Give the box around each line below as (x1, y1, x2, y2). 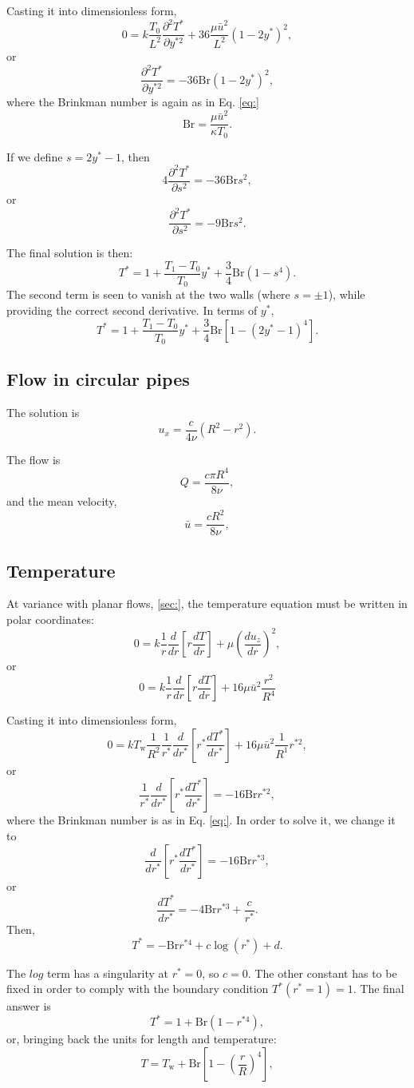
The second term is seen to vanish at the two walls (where (6, 286, 290, 303)
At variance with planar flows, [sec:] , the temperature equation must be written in (6, 595, 408, 612)
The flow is (6, 451, 61, 467)
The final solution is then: (6, 244, 133, 261)
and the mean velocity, (6, 493, 117, 510)
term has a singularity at (47, 964, 169, 981)
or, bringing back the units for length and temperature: (6, 1030, 277, 1047)
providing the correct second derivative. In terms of (6, 301, 258, 318)
